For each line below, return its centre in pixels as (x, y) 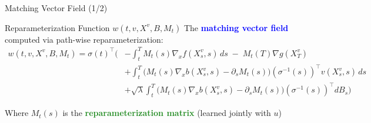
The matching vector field (236, 27)
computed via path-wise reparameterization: (84, 39)
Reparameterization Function (57, 27)
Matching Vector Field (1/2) (56, 8)
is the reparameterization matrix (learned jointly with (167, 113)
